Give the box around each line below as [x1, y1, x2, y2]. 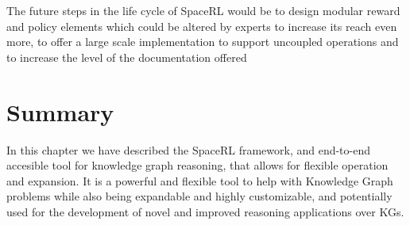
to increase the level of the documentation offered [6, 48, 247, 65]
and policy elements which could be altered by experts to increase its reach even [6, 17, 397, 34]
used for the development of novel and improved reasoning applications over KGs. [6, 203, 404, 219]
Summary [6, 95, 114, 128]
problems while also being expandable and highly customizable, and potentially [6, 188, 393, 204]
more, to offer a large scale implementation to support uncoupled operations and [6, 33, 399, 50]
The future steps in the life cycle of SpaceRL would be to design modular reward [6, 2, 400, 18]
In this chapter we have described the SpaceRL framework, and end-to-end [6, 141, 371, 158]
